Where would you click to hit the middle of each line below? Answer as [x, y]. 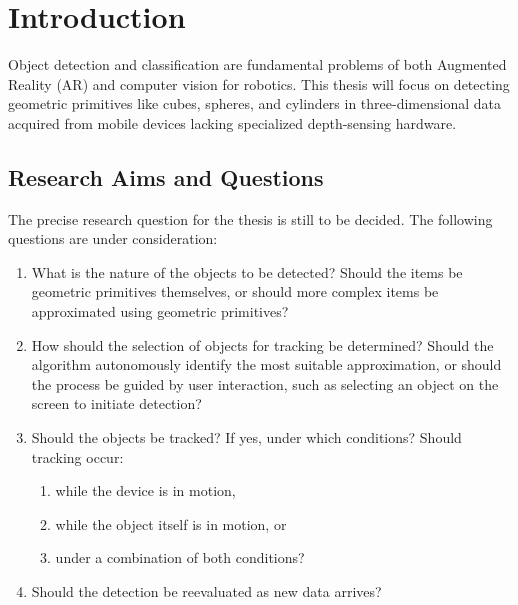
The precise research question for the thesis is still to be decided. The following [250, 218]
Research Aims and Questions [166, 176]
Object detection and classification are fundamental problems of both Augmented [257, 64]
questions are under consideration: [113, 238]
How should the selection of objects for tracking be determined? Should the [262, 344]
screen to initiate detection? [116, 403]
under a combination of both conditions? [180, 557]
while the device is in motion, [145, 490]
